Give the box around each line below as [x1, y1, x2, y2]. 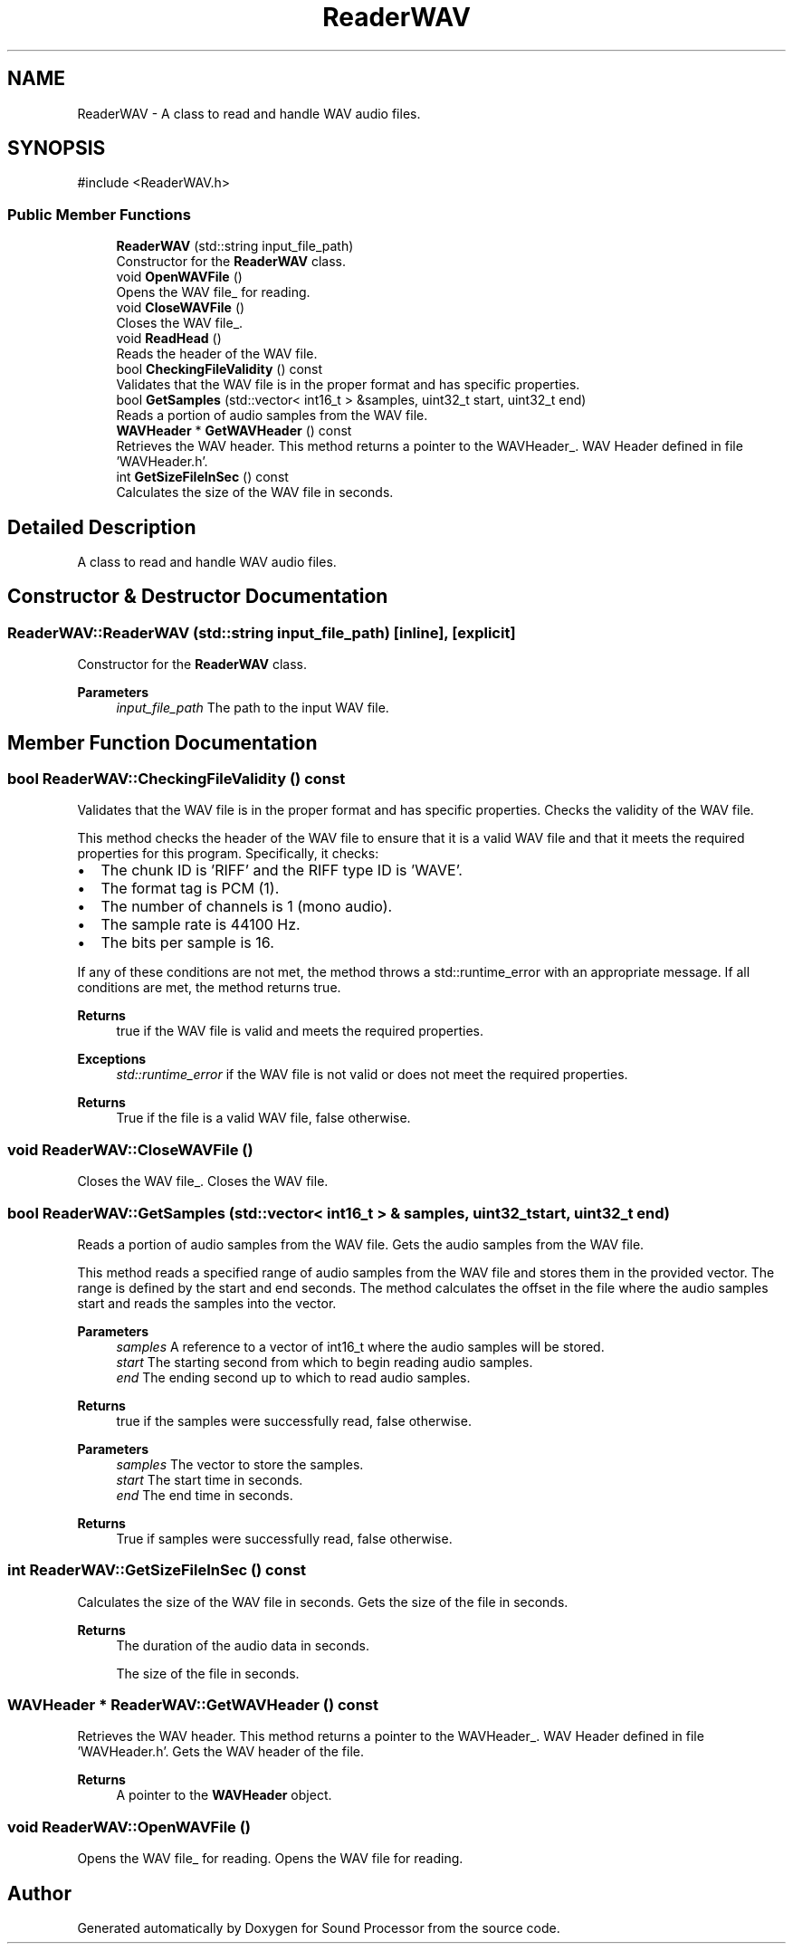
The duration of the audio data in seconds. [116, 1637, 369, 1653]
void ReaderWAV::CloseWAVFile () [7, 1140, 253, 1159]
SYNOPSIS [7, 137, 106, 160]
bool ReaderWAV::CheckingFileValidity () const [7, 770, 346, 789]
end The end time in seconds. [116, 1487, 293, 1503]
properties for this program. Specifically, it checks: [77, 846, 379, 862]
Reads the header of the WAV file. [116, 346, 318, 362]
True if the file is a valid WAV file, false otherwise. [116, 1110, 411, 1126]
